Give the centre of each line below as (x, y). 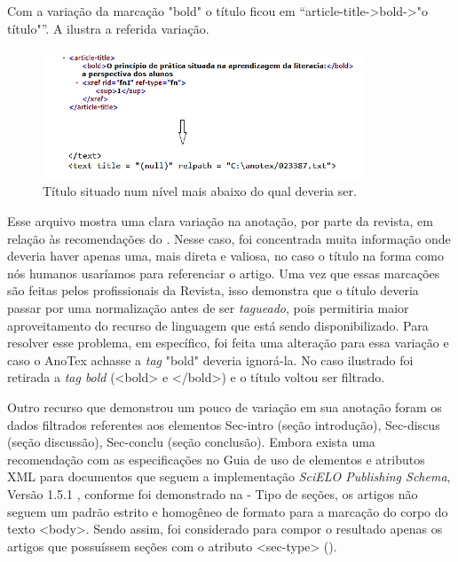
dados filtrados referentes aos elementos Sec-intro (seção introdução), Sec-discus (224, 424)
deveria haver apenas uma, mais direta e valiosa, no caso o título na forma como (225, 256)
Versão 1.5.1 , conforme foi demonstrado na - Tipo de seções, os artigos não (213, 493)
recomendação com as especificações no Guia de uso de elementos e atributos (216, 459)
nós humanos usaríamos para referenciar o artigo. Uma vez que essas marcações (224, 273)
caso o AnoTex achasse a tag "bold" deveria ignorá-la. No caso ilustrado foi (210, 359)
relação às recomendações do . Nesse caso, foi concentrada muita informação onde (229, 238)
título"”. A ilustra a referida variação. (108, 28)
